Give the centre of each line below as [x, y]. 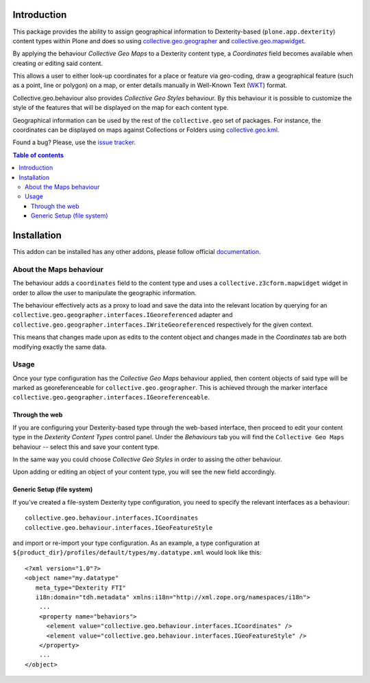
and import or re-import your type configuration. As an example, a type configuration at [136, 543]
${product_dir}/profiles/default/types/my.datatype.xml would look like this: [137, 553]
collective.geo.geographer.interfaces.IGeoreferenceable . [111, 397]
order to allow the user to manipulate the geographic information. [104, 292]
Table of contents [38, 155]
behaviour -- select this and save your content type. [86, 447]
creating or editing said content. [58, 63]
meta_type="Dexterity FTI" [81, 588]
